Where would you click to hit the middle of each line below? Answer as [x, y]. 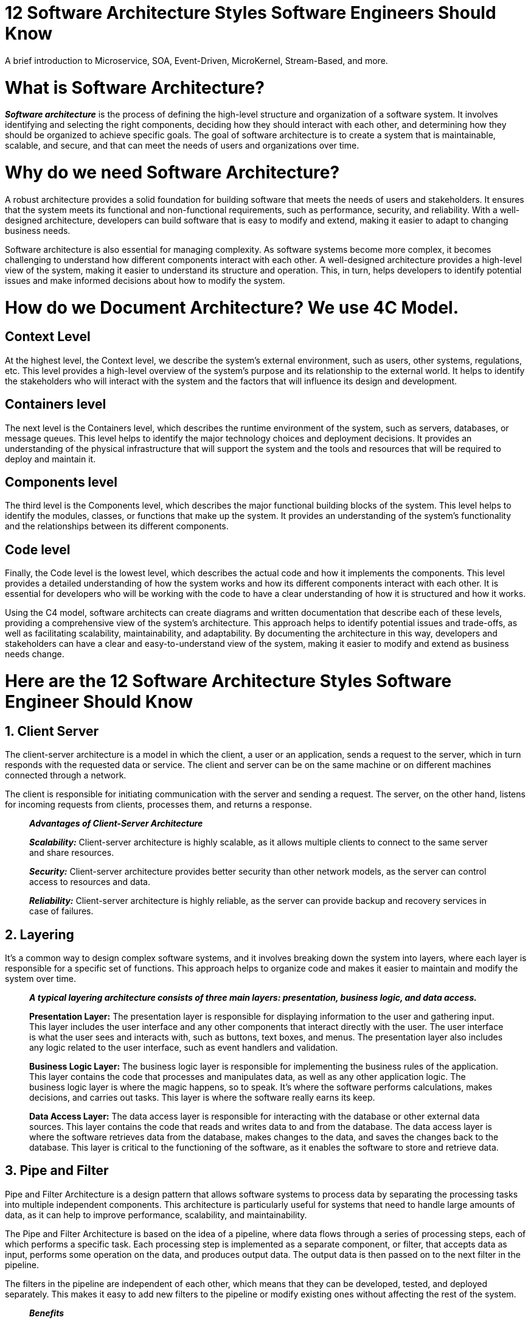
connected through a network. [66, 775]
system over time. [40, 978]
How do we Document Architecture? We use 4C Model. [232, 307]
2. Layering [40, 934]
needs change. [35, 654]
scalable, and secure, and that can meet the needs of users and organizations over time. [182, 146]
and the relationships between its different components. [117, 526]
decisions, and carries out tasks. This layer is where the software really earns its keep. [202, 1097]
